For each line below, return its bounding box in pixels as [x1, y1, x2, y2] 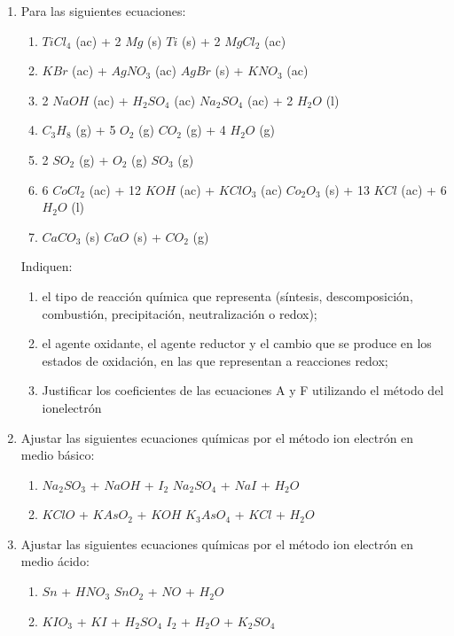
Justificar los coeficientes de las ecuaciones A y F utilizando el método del [42, 381, 444, 399]
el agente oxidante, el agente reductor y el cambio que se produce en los [42, 334, 432, 353]
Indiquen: [20, 257, 73, 275]
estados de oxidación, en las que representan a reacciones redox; [42, 351, 388, 369]
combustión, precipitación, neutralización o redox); [42, 304, 317, 322]
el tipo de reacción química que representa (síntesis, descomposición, [42, 286, 413, 305]
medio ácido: [20, 552, 90, 570]
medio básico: [20, 446, 95, 464]
